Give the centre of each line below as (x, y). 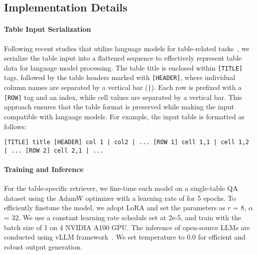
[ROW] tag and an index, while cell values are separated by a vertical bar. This (123, 97)
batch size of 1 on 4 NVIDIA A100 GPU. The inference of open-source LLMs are (127, 227)
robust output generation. (43, 246)
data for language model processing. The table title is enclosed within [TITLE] (124, 67)
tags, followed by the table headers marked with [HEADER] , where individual (120, 77)
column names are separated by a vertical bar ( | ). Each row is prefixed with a (123, 87)
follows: (15, 126)
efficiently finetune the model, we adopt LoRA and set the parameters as (115, 208)
